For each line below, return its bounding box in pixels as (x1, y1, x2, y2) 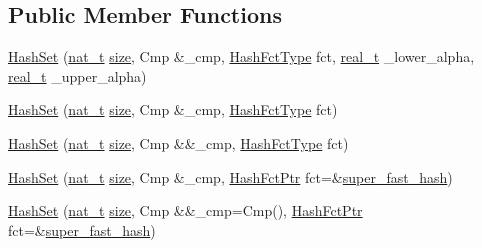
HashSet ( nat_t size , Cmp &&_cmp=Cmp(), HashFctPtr (8, 200, 363, 221)
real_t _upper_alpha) (8, 65, 147, 86)
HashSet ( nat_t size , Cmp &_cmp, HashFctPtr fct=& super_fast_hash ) (8, 166, 453, 187)
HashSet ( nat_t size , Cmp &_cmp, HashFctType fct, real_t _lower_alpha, (8, 46, 475, 67)
